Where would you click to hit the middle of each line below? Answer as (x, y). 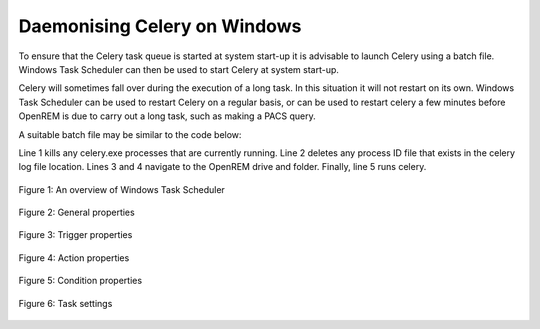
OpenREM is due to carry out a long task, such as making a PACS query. (167, 116)
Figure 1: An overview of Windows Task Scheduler (121, 189)
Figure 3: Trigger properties (75, 235)
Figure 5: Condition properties (80, 281)
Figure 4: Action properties (74, 257)
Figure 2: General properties (76, 212)
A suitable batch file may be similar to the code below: (130, 134)
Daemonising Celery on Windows (160, 26)
